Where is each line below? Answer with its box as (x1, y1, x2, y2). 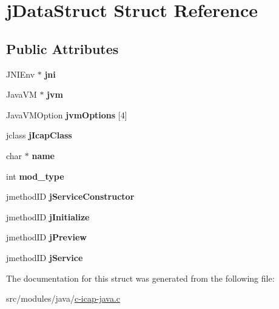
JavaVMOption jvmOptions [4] (6, 108, 127, 121)
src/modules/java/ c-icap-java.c (6, 292, 121, 305)
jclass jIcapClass (6, 129, 72, 141)
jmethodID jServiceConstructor (6, 190, 135, 203)
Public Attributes (6, 39, 119, 58)
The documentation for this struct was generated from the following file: (6, 271, 275, 284)
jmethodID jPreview (6, 231, 87, 243)
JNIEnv (6, 67, 35, 80)
